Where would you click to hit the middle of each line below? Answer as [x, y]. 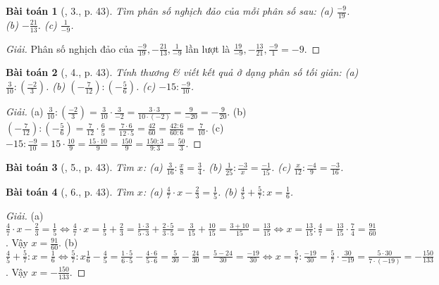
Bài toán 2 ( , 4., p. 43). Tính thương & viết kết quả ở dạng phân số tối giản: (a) [182, 72]
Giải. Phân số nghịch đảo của [70, 48]
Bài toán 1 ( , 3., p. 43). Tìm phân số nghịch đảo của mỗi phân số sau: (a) [169, 11]
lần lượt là [208, 48]
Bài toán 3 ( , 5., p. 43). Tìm [70, 167]
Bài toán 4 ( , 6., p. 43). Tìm [70, 191]
